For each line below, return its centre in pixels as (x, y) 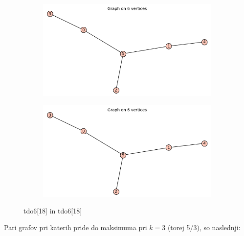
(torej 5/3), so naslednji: (204, 227)
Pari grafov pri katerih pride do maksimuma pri (76, 227)
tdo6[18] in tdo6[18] (53, 211)
